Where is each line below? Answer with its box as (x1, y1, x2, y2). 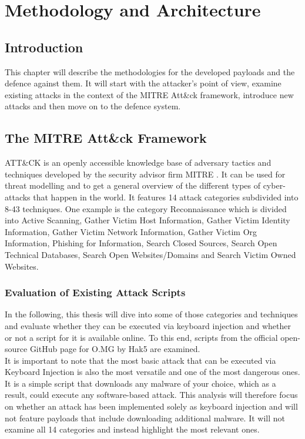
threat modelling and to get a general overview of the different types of (5, 179, 260, 192)
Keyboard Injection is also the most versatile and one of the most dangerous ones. (5, 366, 300, 378)
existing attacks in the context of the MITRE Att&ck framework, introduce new (5, 88, 294, 100)
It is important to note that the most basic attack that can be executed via (5, 354, 276, 366)
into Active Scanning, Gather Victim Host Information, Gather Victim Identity (5, 214, 290, 226)
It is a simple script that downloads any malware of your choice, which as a (5, 377, 276, 389)
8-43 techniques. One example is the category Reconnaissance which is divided (5, 202, 287, 215)
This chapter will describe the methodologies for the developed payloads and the (5, 65, 295, 78)
